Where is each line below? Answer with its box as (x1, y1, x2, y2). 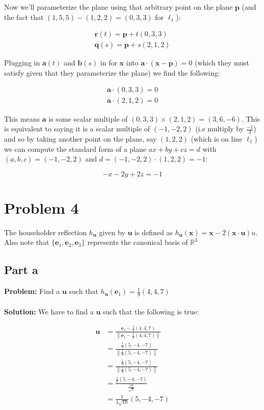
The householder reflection (4, 226, 87, 237)
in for (100, 57, 117, 68)
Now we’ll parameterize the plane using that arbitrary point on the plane (4, 2, 233, 12)
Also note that (4, 237, 49, 247)
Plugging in (4, 57, 40, 68)
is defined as (135, 226, 173, 237)
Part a (4, 262, 38, 278)
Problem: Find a (4, 286, 60, 297)
